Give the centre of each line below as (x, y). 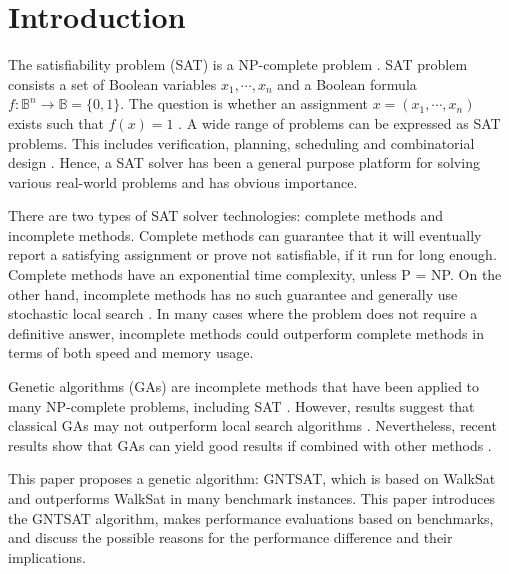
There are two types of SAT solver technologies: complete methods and (226, 215)
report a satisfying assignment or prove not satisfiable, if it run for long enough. (252, 254)
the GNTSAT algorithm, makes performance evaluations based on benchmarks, (251, 517)
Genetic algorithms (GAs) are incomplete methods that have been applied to (244, 386)
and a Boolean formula (347, 83)
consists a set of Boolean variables (112, 83)
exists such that (56, 122)
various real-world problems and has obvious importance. (183, 181)
